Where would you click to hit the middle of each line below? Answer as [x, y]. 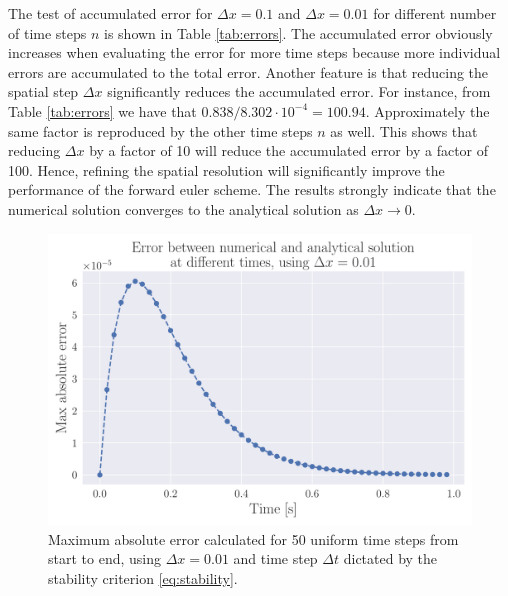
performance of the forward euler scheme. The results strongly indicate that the [252, 189]
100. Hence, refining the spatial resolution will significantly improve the [226, 169]
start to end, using [104, 558]
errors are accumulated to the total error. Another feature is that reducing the [248, 71]
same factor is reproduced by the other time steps [160, 130]
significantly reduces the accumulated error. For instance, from [299, 91]
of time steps [47, 32]
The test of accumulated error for [110, 13]
